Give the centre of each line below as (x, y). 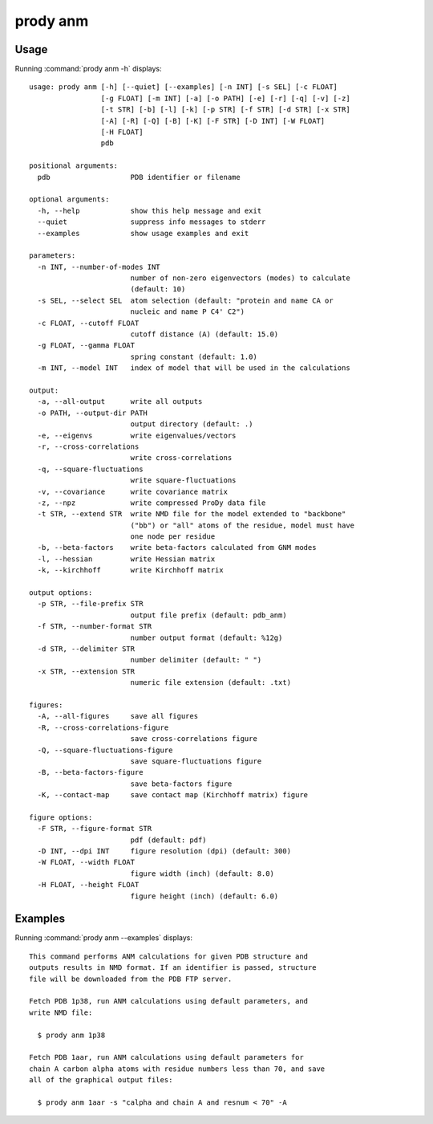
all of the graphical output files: (101, 1080)
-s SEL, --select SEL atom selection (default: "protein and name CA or (185, 300)
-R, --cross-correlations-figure (103, 727)
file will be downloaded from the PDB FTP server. (131, 979)
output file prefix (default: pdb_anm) (209, 615)
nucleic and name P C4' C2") (187, 312)
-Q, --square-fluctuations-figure (105, 750)
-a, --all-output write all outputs (120, 402)
